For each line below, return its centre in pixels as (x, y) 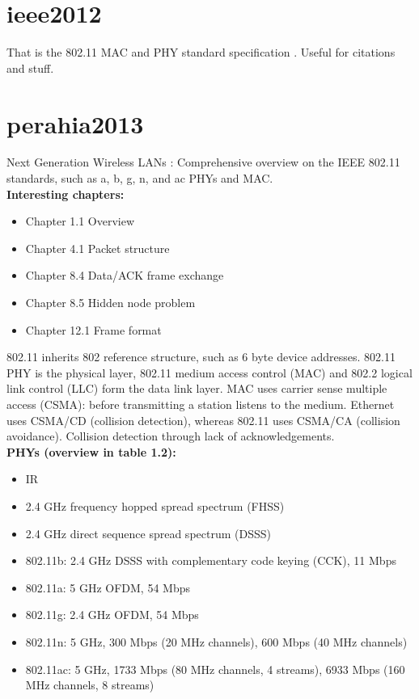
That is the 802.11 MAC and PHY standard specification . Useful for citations (201, 52)
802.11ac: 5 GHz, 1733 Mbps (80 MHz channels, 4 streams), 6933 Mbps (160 (215, 669)
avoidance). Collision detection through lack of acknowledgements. (171, 436)
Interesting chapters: (66, 194)
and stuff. (30, 67)
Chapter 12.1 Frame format (93, 329)
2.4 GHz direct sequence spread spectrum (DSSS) (148, 533)
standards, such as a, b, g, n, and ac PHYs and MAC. (140, 178)
